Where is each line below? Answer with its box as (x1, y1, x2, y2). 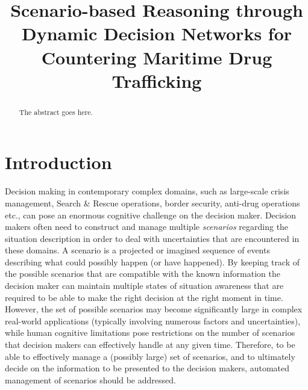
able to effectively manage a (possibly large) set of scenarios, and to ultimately (5, 350, 295, 362)
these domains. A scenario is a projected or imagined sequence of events (5, 244, 270, 256)
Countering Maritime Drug (41, 45, 272, 69)
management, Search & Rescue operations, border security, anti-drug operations (5, 196, 300, 209)
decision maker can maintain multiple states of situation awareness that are (5, 279, 284, 292)
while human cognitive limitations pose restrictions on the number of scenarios (5, 326, 295, 339)
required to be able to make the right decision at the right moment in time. (5, 291, 283, 303)
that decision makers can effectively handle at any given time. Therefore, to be (5, 338, 295, 351)
